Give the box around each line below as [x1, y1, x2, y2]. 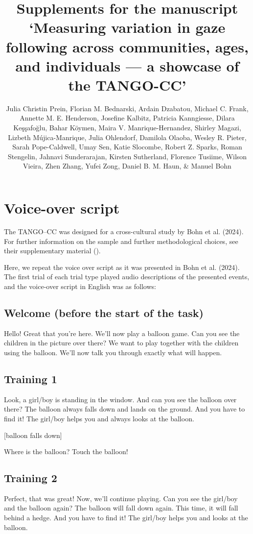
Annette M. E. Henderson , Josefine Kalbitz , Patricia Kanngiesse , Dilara [20, 113, 235, 123]
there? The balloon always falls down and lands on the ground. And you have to [4, 404, 245, 414]
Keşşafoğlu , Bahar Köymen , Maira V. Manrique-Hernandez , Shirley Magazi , [13, 122, 241, 133]
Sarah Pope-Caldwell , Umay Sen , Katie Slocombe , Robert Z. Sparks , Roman [12, 142, 242, 152]
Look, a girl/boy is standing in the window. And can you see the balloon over [4, 394, 237, 404]
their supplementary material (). [4, 245, 101, 256]
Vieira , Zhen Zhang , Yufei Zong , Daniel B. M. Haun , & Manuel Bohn [23, 161, 231, 171]
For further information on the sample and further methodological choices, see [4, 236, 238, 246]
